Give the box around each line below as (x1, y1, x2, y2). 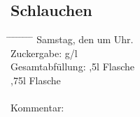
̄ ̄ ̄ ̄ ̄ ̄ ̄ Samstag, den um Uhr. (10, 32, 134, 47)
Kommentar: (10, 100, 64, 115)
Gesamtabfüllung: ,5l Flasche (10, 59, 135, 74)
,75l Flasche (10, 72, 61, 87)
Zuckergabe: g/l (10, 45, 78, 60)
